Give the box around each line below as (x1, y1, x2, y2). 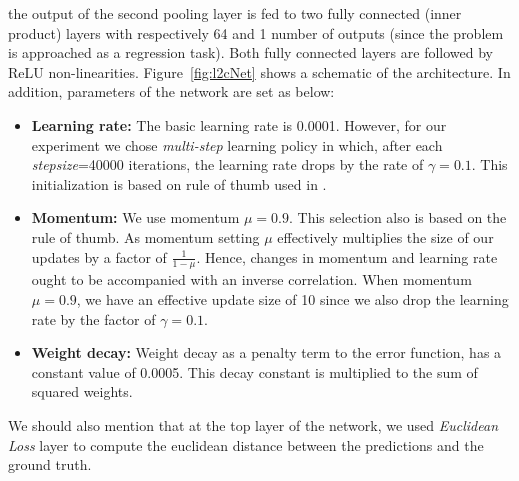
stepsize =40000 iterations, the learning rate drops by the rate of (31, 154, 424, 175)
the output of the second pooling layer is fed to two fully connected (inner (8, 3, 462, 23)
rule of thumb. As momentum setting (31, 226, 260, 247)
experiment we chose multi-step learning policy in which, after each (31, 134, 443, 155)
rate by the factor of (31, 308, 156, 329)
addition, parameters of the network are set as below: (8, 81, 335, 102)
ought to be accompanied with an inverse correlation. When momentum (31, 269, 472, 290)
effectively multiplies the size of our (277, 226, 494, 247)
